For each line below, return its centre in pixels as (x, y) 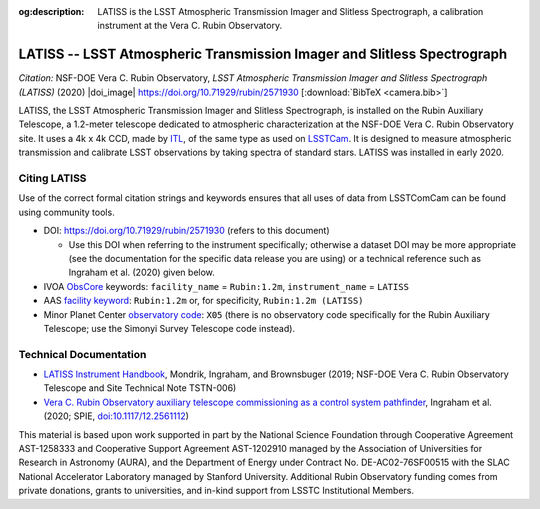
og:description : (51, 11)
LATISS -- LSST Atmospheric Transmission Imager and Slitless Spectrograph (263, 54)
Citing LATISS (52, 178)
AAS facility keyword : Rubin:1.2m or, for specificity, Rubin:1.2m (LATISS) (203, 301)
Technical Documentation (82, 354)
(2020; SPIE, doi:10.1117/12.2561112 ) (116, 416)
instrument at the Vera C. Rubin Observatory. (190, 26)
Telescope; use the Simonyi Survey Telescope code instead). (169, 328)
